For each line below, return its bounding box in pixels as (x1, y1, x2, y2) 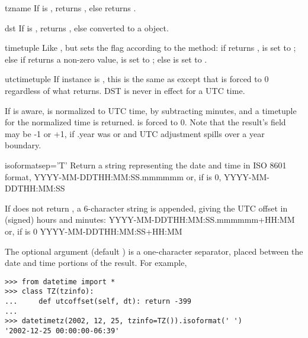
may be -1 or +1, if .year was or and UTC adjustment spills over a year (5, 127, 265, 139)
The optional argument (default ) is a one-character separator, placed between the (5, 245, 303, 257)
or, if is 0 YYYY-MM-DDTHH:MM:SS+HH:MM (5, 225, 182, 237)
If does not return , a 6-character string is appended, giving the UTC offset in (5, 201, 288, 214)
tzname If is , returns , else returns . (5, 2, 136, 14)
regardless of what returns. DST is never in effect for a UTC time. (5, 84, 245, 96)
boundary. (5, 139, 41, 151)
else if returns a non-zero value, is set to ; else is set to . (5, 53, 207, 65)
